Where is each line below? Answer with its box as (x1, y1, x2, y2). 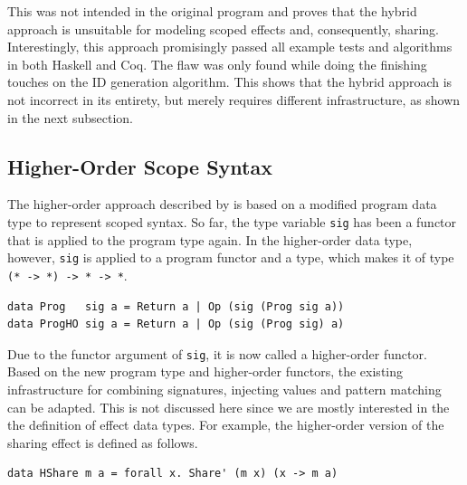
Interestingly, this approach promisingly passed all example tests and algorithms (7, 37, 453, 56)
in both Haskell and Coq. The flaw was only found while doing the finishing (7, 54, 427, 73)
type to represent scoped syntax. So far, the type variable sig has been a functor (7, 212, 457, 231)
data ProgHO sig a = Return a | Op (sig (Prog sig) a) (7, 318, 345, 331)
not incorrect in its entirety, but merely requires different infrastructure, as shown (7, 90, 461, 109)
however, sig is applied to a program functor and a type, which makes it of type (7, 248, 454, 267)
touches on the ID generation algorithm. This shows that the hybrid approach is (7, 72, 453, 91)
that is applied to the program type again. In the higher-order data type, (7, 230, 413, 249)
